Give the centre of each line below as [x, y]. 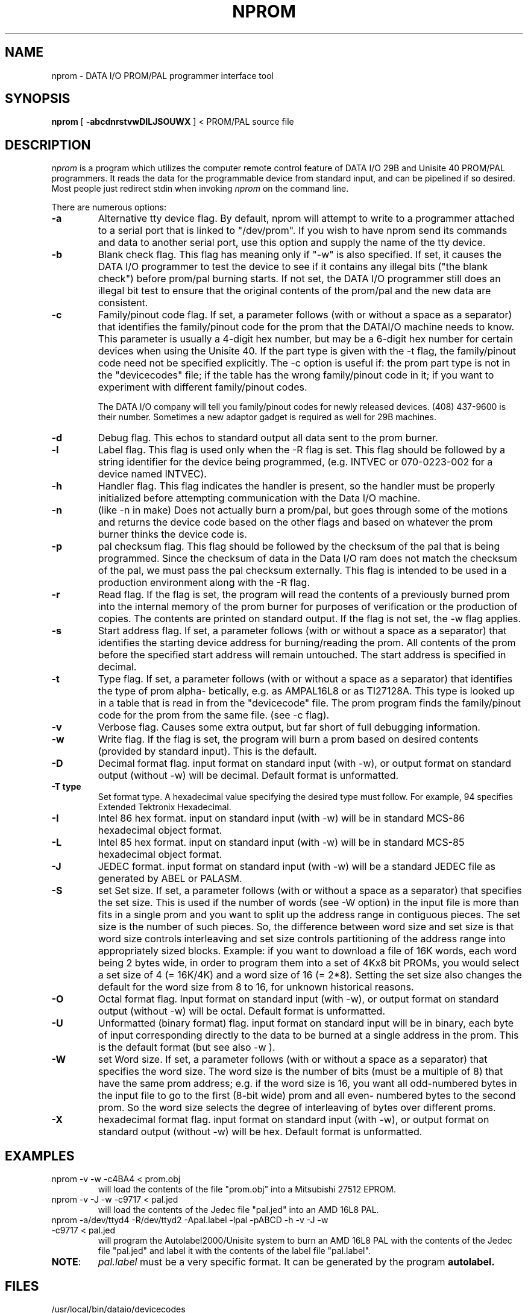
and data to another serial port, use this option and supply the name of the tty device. [292, 243]
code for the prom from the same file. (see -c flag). [214, 715]
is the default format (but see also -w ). [187, 1047]
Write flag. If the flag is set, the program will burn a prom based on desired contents [288, 739]
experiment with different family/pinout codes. [203, 387]
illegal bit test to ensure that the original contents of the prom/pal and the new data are [294, 291]
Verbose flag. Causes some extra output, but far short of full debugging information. [289, 727]
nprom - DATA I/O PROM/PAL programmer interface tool [162, 75]
